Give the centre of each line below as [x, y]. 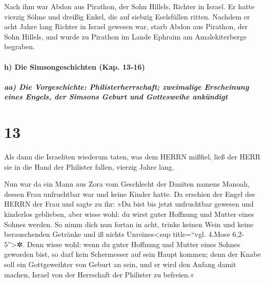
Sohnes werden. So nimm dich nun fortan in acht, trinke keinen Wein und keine [129, 224]
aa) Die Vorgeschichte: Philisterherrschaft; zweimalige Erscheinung [127, 86]
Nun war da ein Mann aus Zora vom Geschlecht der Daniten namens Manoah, [127, 184]
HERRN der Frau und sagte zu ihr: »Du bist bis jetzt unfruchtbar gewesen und [129, 204]
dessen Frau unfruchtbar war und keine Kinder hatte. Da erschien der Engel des [130, 194]
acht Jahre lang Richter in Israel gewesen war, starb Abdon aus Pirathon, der [126, 26]
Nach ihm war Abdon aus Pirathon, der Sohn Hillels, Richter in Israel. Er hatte [129, 6]
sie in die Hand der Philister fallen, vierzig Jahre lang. [89, 166]
